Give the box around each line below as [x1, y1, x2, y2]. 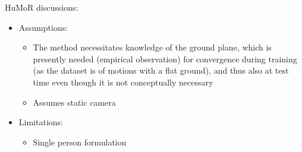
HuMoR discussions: [5, 1, 78, 13]
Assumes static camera [33, 96, 116, 108]
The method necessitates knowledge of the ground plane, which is [33, 41, 272, 53]
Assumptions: [18, 21, 68, 33]
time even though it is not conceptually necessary [33, 75, 213, 88]
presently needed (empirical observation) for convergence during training [33, 52, 297, 65]
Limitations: [18, 116, 63, 128]
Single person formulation [33, 135, 127, 148]
